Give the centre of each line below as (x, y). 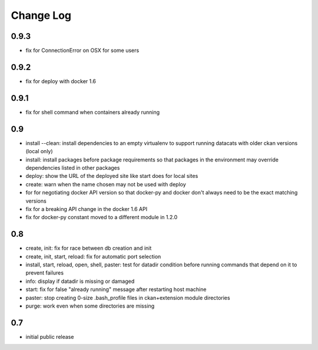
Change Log (41, 15)
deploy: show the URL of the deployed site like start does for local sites (112, 176)
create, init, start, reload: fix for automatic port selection (93, 256)
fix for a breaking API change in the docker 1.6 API (86, 209)
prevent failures (45, 273)
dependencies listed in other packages (73, 167)
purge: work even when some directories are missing (90, 306)
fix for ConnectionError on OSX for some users (82, 51)
